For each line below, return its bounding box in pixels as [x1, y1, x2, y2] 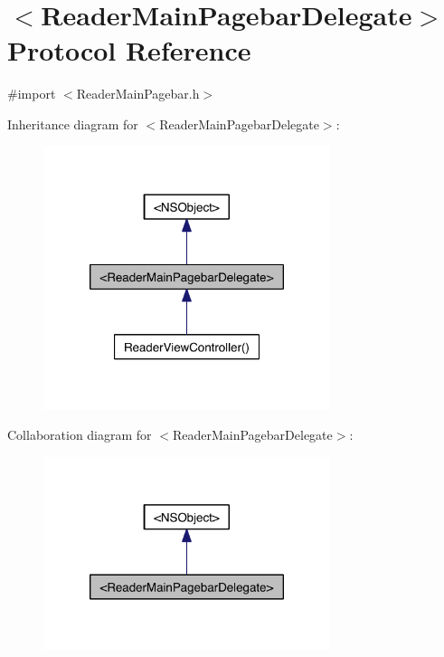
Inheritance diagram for [7, 114, 138, 133]
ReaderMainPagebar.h [76, 84, 200, 103]
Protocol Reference [7, 32, 251, 69]
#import [7, 84, 56, 103]
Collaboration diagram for [7, 425, 152, 444]
